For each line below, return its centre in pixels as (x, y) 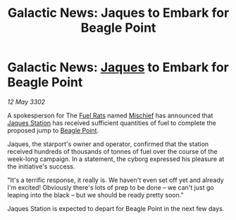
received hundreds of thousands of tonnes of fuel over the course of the (112, 151)
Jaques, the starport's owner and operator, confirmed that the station (108, 144)
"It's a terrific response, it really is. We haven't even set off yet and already (116, 180)
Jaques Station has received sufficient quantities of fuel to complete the (112, 123)
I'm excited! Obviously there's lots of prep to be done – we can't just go (111, 187)
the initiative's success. (41, 166)
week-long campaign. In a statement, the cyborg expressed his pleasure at (116, 159)
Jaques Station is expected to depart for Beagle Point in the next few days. (116, 208)
